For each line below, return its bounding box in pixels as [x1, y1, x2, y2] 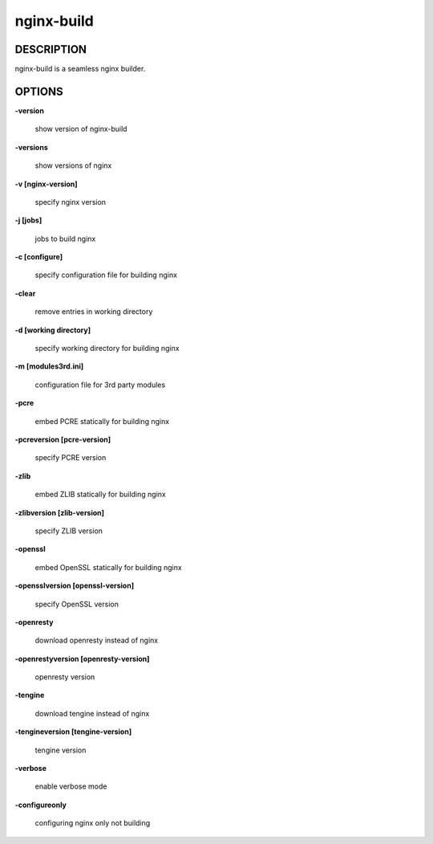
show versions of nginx [34, 161, 112, 170]
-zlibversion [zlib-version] [14, 508, 104, 517]
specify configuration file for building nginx [34, 270, 178, 280]
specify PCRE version [34, 453, 107, 463]
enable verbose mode [34, 781, 107, 791]
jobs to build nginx [34, 234, 96, 243]
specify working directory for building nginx [34, 344, 180, 353]
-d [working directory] [14, 325, 91, 335]
